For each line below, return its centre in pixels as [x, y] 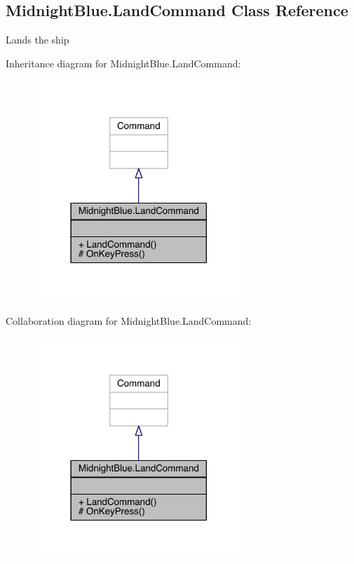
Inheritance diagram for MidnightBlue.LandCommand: [123, 63]
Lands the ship [38, 40]
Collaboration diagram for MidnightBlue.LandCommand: [129, 320]
